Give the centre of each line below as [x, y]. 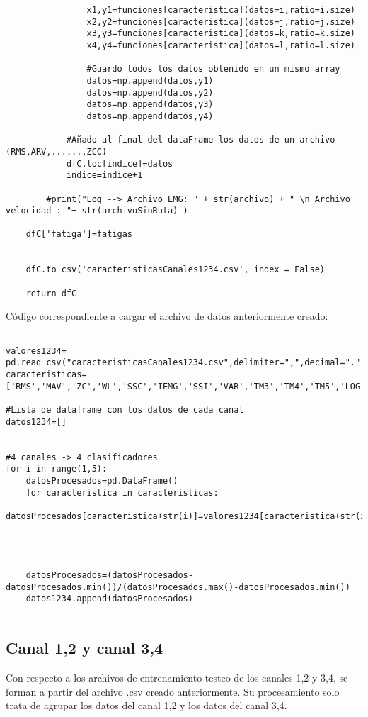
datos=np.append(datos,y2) [150, 93]
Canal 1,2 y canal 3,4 [84, 648]
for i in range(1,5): [57, 469]
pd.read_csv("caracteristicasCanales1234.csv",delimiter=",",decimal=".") [186, 363]
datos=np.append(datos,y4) [150, 116]
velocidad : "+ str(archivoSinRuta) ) [97, 211]
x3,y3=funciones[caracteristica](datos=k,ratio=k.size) [221, 34]
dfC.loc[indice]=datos [120, 163]
